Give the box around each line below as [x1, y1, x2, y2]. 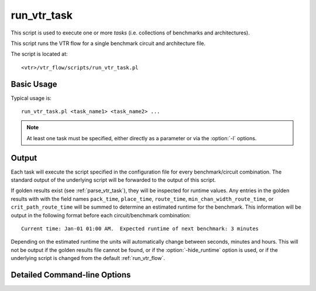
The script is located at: [11, 50, 68, 58]
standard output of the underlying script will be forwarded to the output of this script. [11, 176, 217, 183]
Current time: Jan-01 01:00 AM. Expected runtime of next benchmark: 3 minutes [21, 226, 259, 232]
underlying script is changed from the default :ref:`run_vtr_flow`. [11, 255, 165, 262]
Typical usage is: [11, 94, 52, 102]
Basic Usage [11, 79, 57, 89]
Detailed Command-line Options [11, 270, 131, 280]
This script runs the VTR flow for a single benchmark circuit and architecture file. [11, 40, 206, 47]
